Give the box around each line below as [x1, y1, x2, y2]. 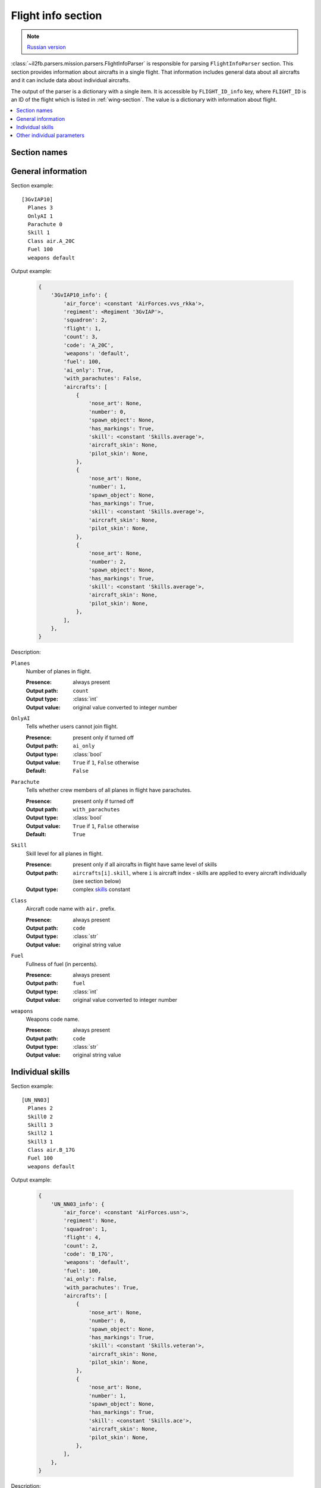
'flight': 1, [63, 325, 102, 332]
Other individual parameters [16, 132, 85, 139]
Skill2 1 [27, 1130, 53, 1137]
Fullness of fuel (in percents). [26, 960, 98, 967]
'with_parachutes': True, [63, 1284, 139, 1291]
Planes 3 [27, 204, 53, 211]
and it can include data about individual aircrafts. [11, 77, 131, 84]
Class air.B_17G [27, 1146, 75, 1153]
